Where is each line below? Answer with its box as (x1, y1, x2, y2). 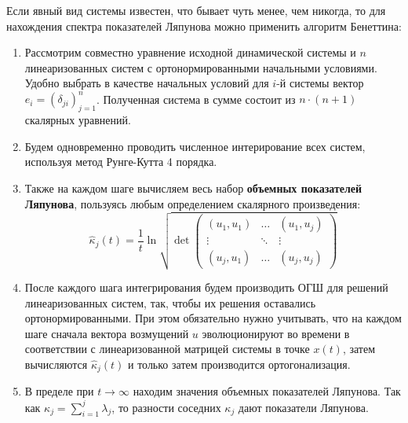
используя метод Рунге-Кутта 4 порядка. (24, 153, 217, 170)
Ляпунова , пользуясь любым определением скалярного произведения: (24, 195, 361, 211)
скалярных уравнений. (24, 112, 131, 128)
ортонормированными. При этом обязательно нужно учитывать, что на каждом (24, 310, 402, 326)
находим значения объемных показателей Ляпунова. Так (133, 383, 401, 399)
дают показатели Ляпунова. (238, 399, 369, 415)
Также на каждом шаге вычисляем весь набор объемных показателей (24, 180, 362, 197)
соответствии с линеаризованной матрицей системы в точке (24, 340, 310, 357)
